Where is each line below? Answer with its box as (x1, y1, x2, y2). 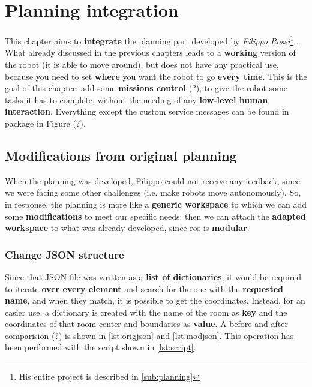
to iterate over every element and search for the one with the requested (5, 282, 283, 295)
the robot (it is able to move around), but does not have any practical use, (5, 58, 279, 70)
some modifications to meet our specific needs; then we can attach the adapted (5, 209, 306, 222)
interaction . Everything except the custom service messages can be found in (5, 105, 289, 118)
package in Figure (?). (5, 116, 86, 129)
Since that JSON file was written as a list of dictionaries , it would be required (5, 270, 302, 283)
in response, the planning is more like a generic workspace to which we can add (5, 197, 307, 210)
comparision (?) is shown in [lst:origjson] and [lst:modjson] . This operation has (5, 329, 294, 341)
